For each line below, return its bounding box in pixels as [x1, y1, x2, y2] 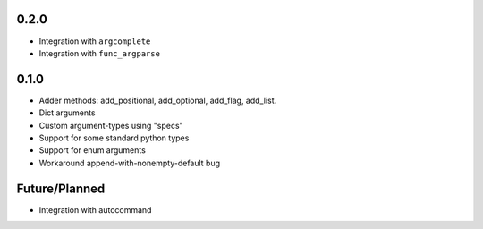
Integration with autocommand [38, 204, 152, 215]
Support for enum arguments [38, 145, 147, 156]
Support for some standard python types [38, 132, 190, 143]
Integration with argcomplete [38, 36, 151, 47]
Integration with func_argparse [38, 47, 161, 58]
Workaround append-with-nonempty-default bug [38, 157, 221, 168]
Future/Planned [16, 181, 106, 196]
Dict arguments [38, 107, 96, 118]
